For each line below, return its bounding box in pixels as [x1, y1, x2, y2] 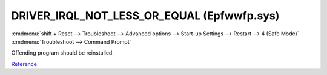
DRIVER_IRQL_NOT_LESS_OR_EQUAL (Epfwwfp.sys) [11, 9, 280, 22]
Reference [11, 60, 38, 67]
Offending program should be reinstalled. [11, 49, 114, 56]
